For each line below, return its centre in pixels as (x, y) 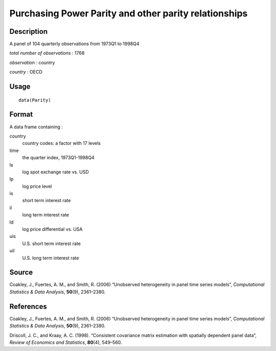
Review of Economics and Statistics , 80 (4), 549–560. (66, 342)
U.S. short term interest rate (52, 244)
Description (29, 31)
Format (21, 114)
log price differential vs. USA (52, 229)
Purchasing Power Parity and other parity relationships (129, 13)
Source (21, 272)
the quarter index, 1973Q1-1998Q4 (58, 158)
